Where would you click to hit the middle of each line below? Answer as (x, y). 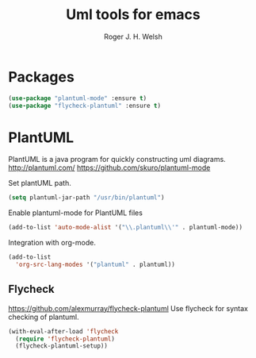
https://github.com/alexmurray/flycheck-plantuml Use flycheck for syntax (128, 308)
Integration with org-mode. (52, 243)
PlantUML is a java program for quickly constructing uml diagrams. (117, 160)
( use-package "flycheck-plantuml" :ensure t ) (84, 106)
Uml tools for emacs (133, 15)
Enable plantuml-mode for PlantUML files (75, 213)
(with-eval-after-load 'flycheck (63, 331)
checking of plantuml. (44, 317)
